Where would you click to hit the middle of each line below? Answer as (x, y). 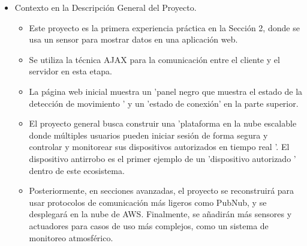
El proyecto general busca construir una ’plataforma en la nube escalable (163, 123)
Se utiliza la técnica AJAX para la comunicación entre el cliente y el (154, 59)
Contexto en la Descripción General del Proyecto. (106, 7)
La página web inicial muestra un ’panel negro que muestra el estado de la (166, 91)
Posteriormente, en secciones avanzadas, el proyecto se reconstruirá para (162, 190)
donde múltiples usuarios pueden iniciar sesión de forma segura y (148, 135)
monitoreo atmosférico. (71, 237)
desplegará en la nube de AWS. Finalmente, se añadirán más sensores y (160, 214)
